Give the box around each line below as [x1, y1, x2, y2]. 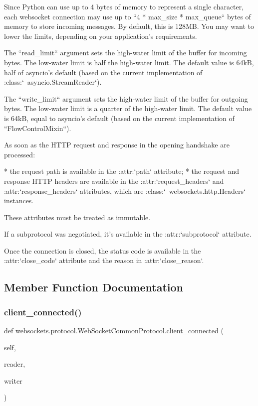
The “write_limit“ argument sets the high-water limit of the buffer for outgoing [4, 93, 248, 104]
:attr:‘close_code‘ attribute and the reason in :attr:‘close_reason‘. [4, 255, 204, 266]
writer [4, 375, 22, 386]
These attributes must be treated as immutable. [4, 212, 151, 222]
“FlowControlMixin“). [4, 123, 71, 133]
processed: [4, 149, 35, 159]
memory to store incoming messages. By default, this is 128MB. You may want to [4, 21, 254, 31]
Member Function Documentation [4, 279, 184, 295]
